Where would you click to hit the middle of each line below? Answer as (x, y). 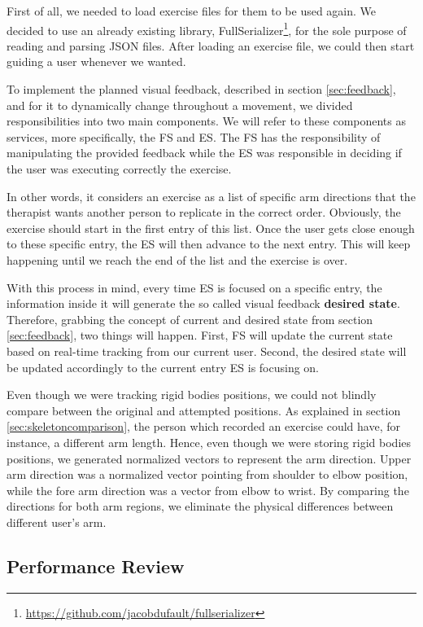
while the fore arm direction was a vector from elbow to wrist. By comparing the (208, 490)
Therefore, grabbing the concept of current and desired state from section (190, 319)
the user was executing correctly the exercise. (119, 169)
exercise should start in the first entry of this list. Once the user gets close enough (211, 228)
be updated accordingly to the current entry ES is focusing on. (163, 367)
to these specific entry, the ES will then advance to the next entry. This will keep (209, 244)
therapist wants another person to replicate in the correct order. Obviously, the (204, 212)
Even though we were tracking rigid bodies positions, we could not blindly (192, 395)
